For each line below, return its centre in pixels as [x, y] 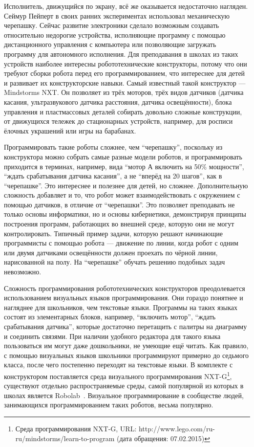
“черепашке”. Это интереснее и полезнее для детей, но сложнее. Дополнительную [126, 185]
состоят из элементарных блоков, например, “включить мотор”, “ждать [110, 317]
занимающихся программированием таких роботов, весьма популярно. [109, 405]
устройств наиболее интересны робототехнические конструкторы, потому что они [126, 63]
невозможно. [23, 272]
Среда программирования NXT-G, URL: [76, 428]
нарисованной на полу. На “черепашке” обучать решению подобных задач [115, 262]
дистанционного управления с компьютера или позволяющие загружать [110, 44]
